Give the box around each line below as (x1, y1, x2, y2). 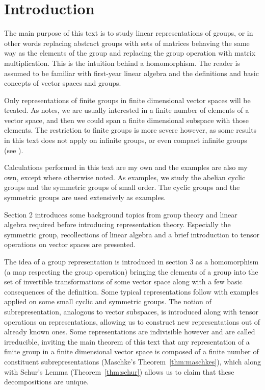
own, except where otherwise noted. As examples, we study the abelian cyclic (4, 172, 246, 182)
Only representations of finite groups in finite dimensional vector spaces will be (4, 94, 251, 105)
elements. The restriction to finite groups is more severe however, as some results (4, 125, 257, 135)
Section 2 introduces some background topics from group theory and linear (4, 209, 237, 220)
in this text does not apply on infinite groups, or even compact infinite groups (4, 135, 247, 145)
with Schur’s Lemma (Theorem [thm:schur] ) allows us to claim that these (4, 366, 234, 377)
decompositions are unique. (4, 376, 89, 387)
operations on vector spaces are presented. (4, 239, 136, 250)
